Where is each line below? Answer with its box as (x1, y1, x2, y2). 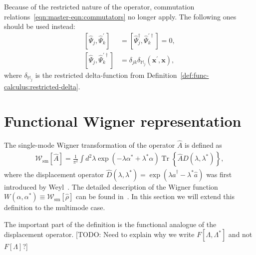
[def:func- (180, 69, 209, 80)
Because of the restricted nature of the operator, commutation (4, 1, 195, 11)
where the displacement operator (4, 169, 104, 179)
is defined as (185, 139, 222, 150)
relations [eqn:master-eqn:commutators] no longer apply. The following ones (4, 11, 237, 21)
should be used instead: (4, 21, 75, 31)
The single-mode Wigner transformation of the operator (4, 139, 175, 150)
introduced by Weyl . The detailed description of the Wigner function (4, 181, 218, 192)
